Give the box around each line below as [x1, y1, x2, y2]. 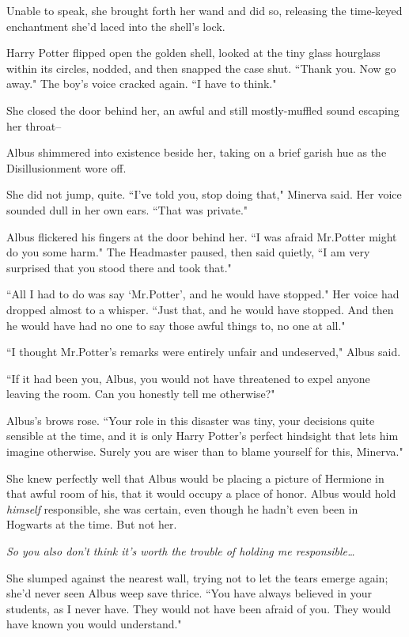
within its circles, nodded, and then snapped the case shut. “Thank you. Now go [6, 59, 396, 76]
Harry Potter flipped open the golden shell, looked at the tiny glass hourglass [6, 44, 381, 61]
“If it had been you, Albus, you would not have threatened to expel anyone [6, 370, 370, 386]
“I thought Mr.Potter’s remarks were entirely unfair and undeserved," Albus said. [6, 343, 401, 360]
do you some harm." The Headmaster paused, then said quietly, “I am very [6, 244, 370, 260]
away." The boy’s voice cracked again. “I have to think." [6, 75, 277, 92]
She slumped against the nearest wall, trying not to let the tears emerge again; [6, 569, 388, 586]
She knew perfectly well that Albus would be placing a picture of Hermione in [6, 469, 384, 486]
